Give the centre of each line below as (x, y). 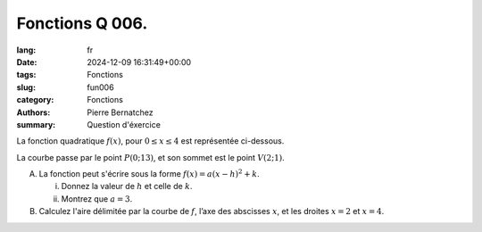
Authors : (33, 112)
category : (35, 100)
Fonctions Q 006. (82, 23)
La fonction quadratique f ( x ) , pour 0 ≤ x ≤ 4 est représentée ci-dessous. (150, 141)
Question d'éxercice (124, 124)
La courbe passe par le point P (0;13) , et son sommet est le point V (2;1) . (150, 157)
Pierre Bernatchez (120, 112)
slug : (26, 87)
